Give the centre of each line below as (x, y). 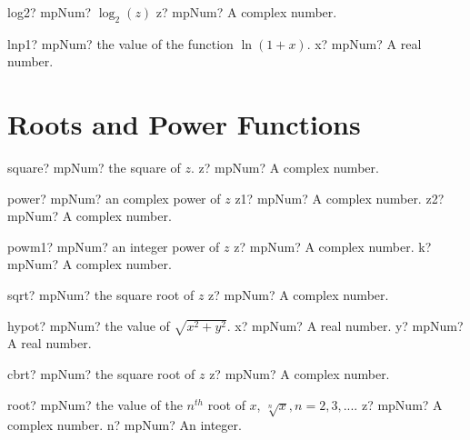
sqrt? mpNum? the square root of (101, 295)
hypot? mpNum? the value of (89, 325)
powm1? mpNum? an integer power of (114, 246)
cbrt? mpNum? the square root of (101, 374)
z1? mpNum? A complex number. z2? (340, 198)
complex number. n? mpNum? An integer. (125, 425)
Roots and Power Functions (184, 124)
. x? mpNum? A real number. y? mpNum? (345, 325)
